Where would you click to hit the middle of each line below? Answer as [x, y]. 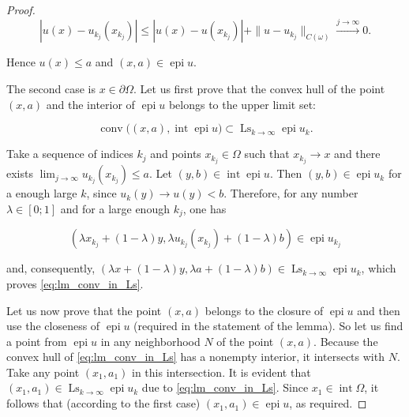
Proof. [21, 9]
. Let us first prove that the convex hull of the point [259, 88]
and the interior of [90, 104]
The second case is [51, 88]
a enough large [42, 193]
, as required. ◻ [328, 403]
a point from [37, 341]
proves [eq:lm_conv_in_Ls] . [75, 283]
